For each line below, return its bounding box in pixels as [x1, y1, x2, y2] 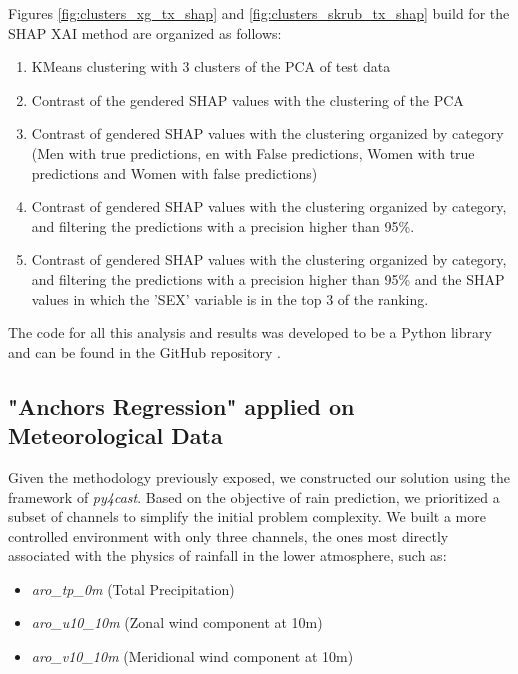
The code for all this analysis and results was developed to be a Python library [8, 322, 492, 343]
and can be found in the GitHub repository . [8, 341, 281, 362]
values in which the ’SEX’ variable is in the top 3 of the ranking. [31, 288, 429, 309]
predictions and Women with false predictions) [31, 162, 318, 183]
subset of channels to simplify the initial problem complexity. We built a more [8, 506, 486, 527]
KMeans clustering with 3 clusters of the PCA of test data [31, 56, 391, 77]
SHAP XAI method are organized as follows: [8, 22, 282, 43]
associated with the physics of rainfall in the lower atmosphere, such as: [8, 545, 447, 566]
